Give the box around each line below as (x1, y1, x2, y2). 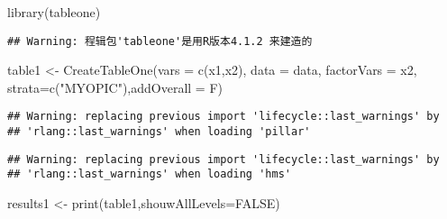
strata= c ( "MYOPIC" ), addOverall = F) (7, 78, 223, 96)
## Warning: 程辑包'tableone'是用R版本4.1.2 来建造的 (7, 34, 313, 48)
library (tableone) (7, 3, 101, 21)
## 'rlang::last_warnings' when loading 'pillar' (7, 125, 311, 139)
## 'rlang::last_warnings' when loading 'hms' (7, 168, 291, 181)
